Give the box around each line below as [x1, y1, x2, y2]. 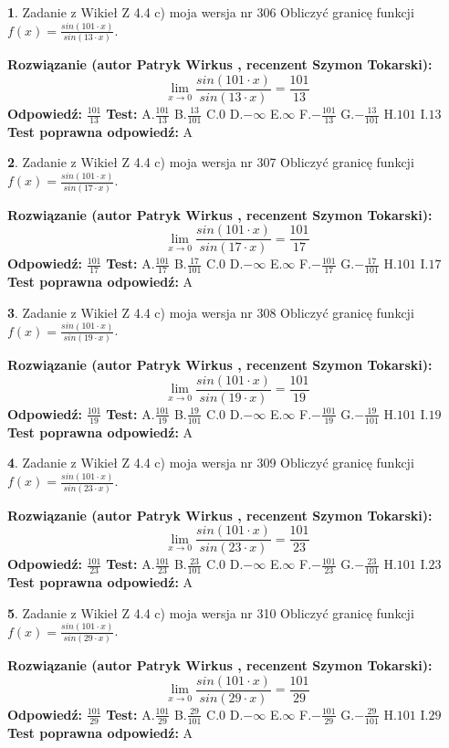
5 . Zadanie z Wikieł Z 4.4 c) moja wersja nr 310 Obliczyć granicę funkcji [7, 603, 414, 622]
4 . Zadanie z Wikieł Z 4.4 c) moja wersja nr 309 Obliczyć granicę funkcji [7, 453, 414, 472]
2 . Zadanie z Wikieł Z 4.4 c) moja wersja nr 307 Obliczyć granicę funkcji [7, 153, 414, 172]
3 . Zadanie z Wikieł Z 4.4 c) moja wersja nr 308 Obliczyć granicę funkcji [7, 302, 414, 321]
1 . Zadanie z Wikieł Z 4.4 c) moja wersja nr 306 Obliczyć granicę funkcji [7, 3, 414, 21]
